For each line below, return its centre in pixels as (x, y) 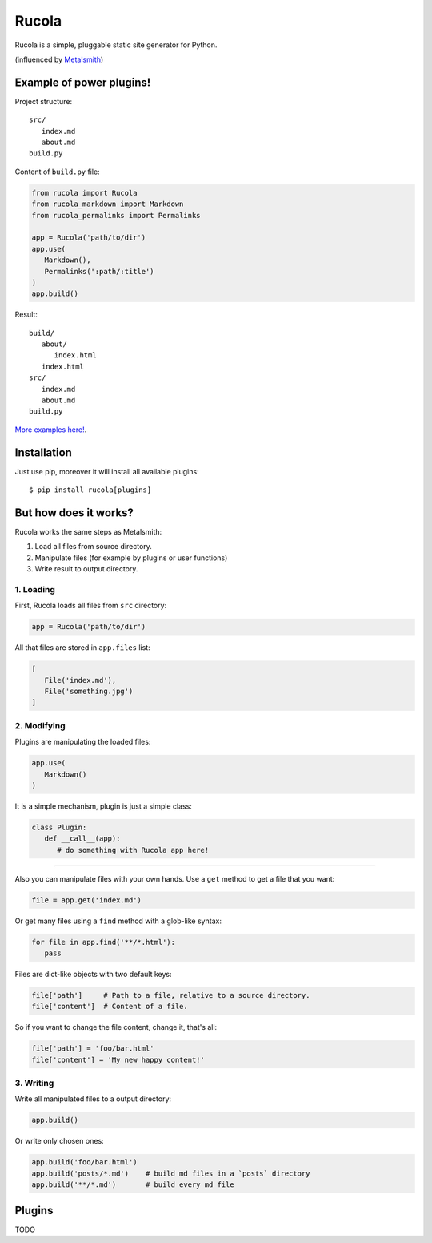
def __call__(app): (82, 839)
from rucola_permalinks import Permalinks (116, 215)
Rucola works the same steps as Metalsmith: (88, 532)
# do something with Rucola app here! (133, 850)
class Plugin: (59, 827)
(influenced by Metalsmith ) (59, 59)
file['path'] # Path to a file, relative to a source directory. (171, 995)
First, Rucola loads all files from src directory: (91, 606)
